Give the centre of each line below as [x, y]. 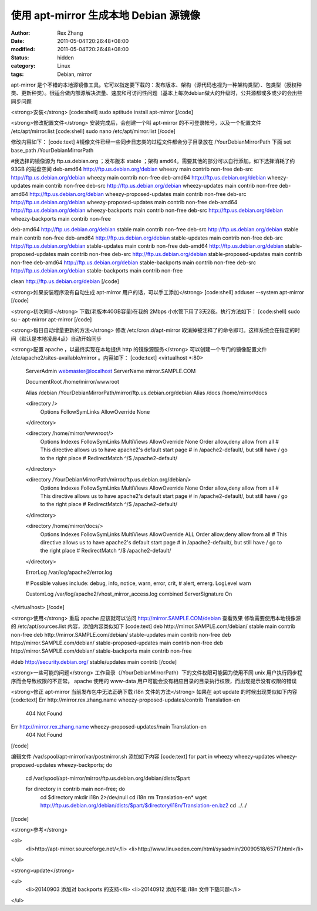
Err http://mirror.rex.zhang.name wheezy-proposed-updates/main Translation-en [109, 727]
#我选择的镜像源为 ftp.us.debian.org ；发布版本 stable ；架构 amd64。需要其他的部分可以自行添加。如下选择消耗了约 [153, 161]
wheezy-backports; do [85, 764]
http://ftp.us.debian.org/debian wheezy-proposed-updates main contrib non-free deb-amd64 [124, 202]
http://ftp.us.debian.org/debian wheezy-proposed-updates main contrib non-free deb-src [138, 194]
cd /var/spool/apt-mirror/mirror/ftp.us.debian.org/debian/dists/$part [108, 778]
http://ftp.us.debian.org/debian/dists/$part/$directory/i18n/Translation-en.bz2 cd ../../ [144, 806]
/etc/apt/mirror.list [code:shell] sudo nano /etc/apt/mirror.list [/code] [93, 131]
